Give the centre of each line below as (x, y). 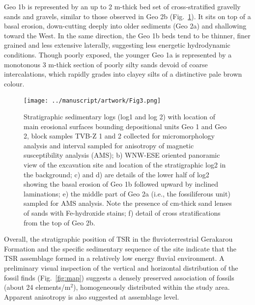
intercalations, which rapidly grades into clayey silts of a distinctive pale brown (123, 74)
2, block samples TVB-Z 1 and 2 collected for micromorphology (119, 136)
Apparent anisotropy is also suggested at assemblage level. (92, 296)
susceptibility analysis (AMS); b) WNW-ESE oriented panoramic (122, 155)
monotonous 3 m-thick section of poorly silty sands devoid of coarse (106, 64)
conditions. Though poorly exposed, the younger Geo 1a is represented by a (118, 54)
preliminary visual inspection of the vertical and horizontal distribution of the (121, 267)
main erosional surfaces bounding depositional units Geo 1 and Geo (125, 126)
